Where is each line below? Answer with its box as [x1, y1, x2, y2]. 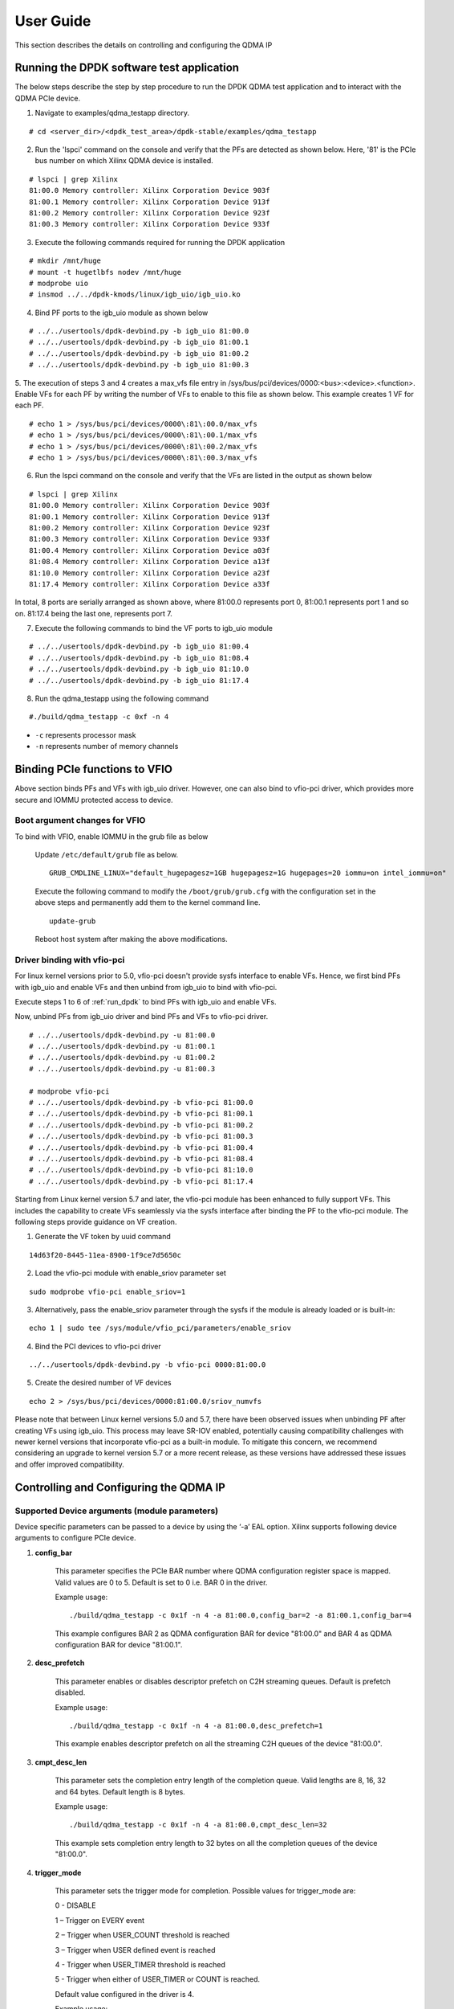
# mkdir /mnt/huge [29, 256, 102, 265]
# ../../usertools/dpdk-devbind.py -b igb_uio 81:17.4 [29, 676, 249, 685]
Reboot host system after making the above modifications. [34, 934, 228, 943]
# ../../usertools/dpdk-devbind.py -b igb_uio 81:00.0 [29, 326, 249, 336]
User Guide [14, 12, 91, 30]
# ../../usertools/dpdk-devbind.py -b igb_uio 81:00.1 [29, 338, 249, 347]
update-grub [49, 916, 96, 926]
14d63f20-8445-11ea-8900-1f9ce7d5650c [29, 1250, 182, 1259]
